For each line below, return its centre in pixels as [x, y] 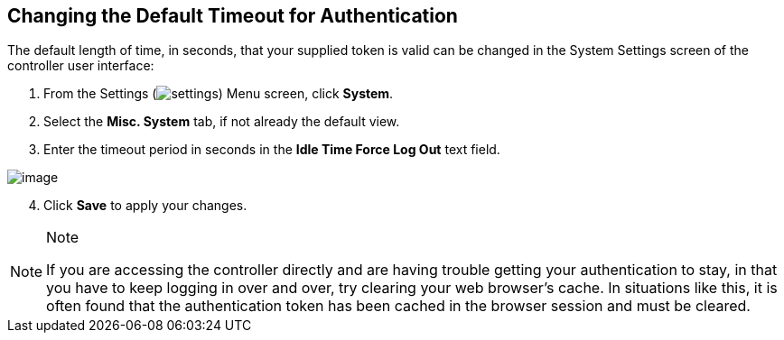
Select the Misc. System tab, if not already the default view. [222, 122]
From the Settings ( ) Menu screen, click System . [219, 94]
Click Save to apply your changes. [145, 206]
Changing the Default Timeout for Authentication [233, 16]
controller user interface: [81, 66]
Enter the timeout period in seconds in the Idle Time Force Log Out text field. [272, 150]
